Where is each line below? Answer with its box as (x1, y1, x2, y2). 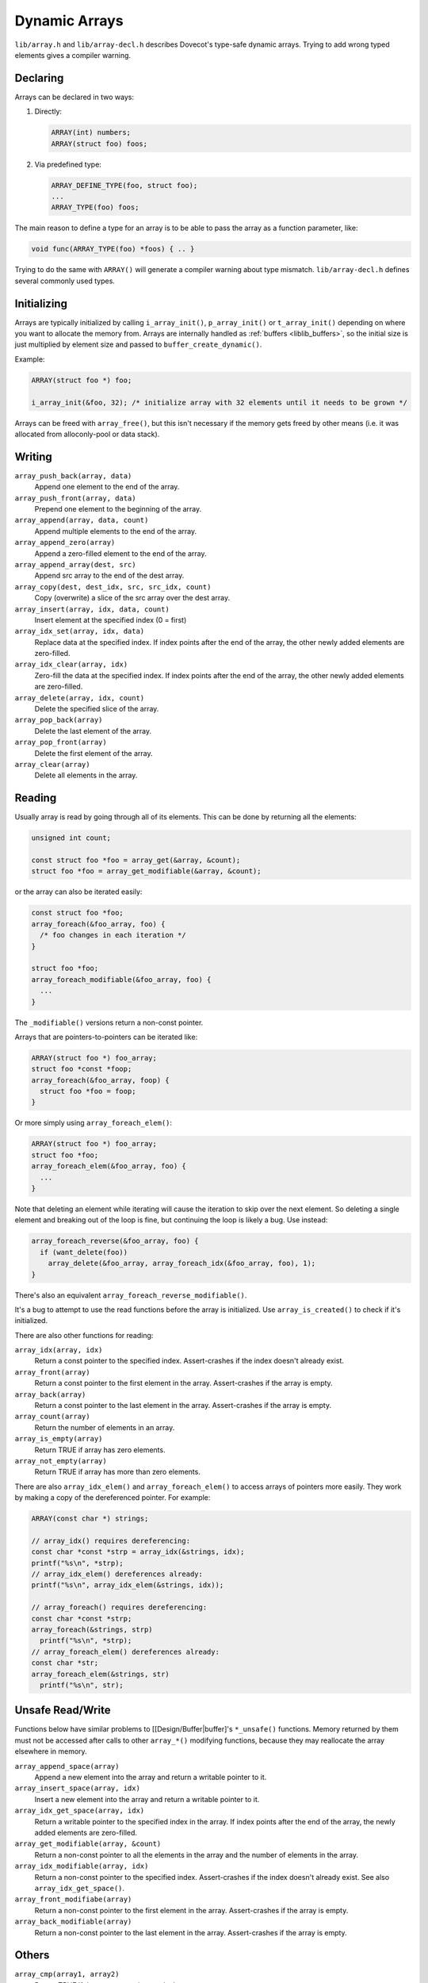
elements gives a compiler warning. (14, 50, 131, 59)
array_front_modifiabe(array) (14, 1895, 132, 1904)
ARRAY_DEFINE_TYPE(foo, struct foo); (51, 181, 198, 190)
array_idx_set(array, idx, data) (14, 627, 145, 636)
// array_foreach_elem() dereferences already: (31, 1647, 220, 1656)
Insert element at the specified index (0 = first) (34, 615, 187, 624)
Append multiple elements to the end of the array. (34, 526, 197, 535)
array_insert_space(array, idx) (14, 1784, 140, 1793)
